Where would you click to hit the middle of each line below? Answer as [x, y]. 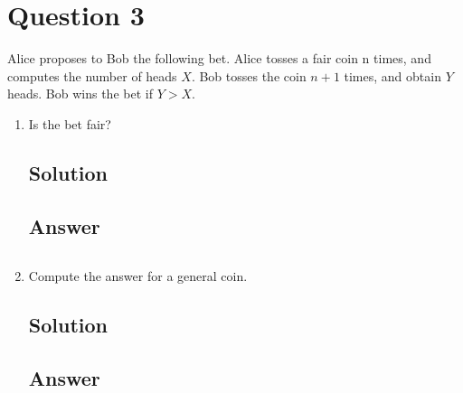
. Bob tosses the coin [249, 75]
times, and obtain [392, 75]
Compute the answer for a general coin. [138, 276]
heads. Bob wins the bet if [80, 94]
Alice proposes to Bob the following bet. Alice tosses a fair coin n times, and [219, 58]
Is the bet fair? [70, 123]
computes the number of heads [92, 75]
